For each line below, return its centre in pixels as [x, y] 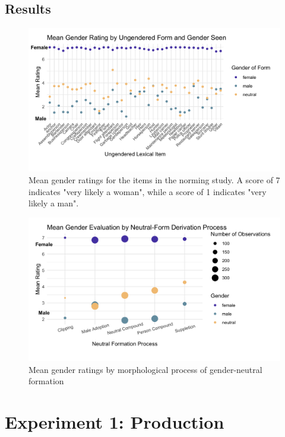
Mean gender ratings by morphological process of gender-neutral [145, 369]
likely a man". [54, 203]
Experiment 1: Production [115, 421]
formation [46, 381]
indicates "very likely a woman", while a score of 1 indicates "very [148, 191]
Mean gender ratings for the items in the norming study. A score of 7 [154, 180]
